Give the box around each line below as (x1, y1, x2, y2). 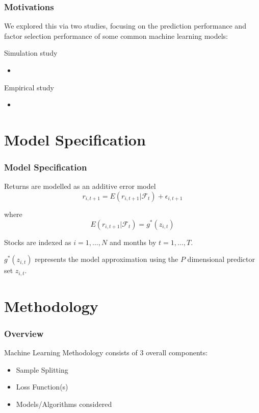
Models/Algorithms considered (16, 398, 112, 409)
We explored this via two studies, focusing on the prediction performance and (4, 20, 246, 31)
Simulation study (4, 47, 58, 58)
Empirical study (4, 82, 54, 92)
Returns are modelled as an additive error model (4, 181, 156, 191)
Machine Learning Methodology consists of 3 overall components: (4, 347, 208, 358)
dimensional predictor (187, 254, 255, 264)
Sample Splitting (16, 364, 68, 375)
